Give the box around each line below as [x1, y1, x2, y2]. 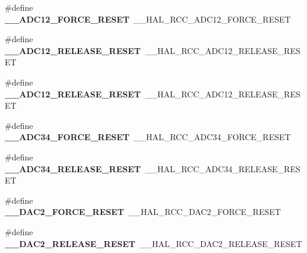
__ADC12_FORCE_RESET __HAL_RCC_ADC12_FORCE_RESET [5, 12, 291, 25]
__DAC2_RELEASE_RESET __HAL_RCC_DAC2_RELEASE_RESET [5, 237, 302, 249]
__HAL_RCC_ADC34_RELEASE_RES [144, 162, 300, 175]
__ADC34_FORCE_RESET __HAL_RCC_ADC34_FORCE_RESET [5, 131, 291, 143]
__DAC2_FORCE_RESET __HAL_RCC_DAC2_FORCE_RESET [5, 205, 281, 218]
